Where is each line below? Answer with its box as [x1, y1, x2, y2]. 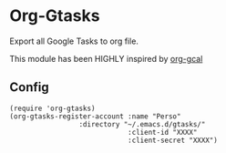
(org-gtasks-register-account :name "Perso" [9, 111, 181, 121]
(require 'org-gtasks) [9, 104, 96, 113]
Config [9, 79, 49, 96]
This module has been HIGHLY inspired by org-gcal [9, 53, 203, 64]
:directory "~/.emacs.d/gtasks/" [78, 119, 206, 128]
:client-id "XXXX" [127, 127, 198, 137]
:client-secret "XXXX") [127, 136, 219, 145]
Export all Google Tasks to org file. [9, 36, 139, 46]
